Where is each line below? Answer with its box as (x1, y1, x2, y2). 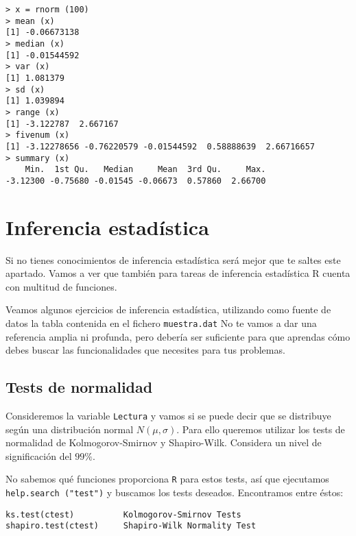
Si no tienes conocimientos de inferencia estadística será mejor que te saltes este (5, 252, 341, 267)
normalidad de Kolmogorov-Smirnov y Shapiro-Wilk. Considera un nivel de (5, 435, 322, 450)
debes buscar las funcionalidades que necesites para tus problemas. (5, 343, 285, 357)
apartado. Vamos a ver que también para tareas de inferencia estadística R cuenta (5, 266, 351, 280)
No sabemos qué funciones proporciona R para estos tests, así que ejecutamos (5, 472, 329, 486)
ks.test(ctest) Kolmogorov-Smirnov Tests (5, 509, 241, 520)
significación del (5, 448, 72, 463)
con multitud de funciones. (5, 279, 117, 293)
